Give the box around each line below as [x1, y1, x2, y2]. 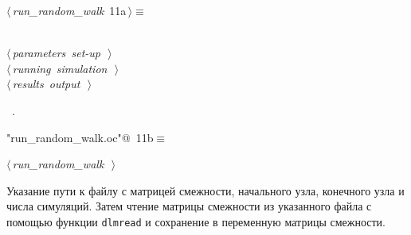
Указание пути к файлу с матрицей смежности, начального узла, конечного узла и [6, 182, 405, 198]
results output [12, 75, 80, 92]
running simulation [12, 60, 108, 76]
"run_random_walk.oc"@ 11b [6, 129, 154, 145]
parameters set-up [12, 44, 100, 61]
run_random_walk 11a [12, 2, 127, 18]
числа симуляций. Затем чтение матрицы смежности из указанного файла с [6, 198, 372, 214]
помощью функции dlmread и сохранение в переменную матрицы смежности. [6, 213, 386, 229]
